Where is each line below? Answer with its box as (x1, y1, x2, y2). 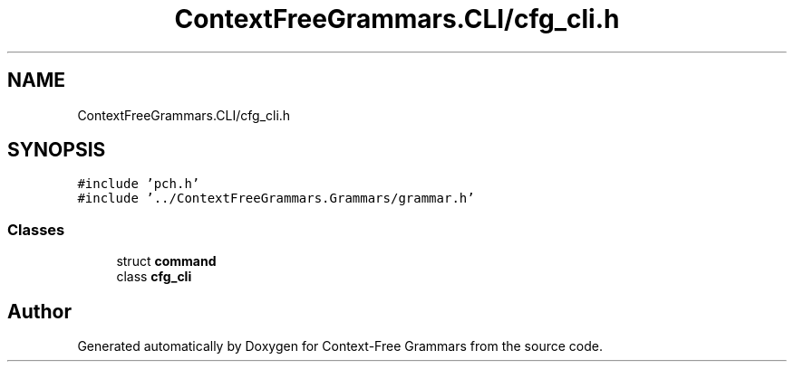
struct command (116, 253, 217, 270)
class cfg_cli (116, 269, 192, 285)
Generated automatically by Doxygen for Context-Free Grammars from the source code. (77, 338, 603, 355)
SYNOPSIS (7, 138, 106, 162)
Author (7, 299, 72, 323)
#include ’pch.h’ (77, 176, 200, 192)
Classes (7, 220, 65, 239)
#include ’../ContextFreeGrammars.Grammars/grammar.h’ (77, 191, 475, 206)
